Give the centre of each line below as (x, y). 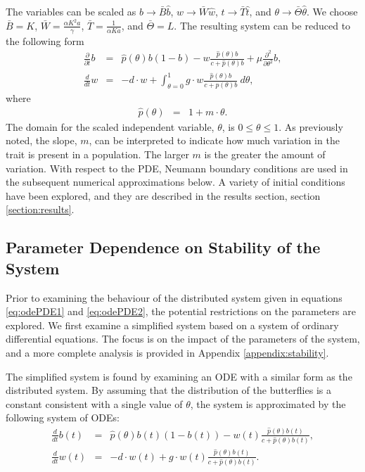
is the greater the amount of (265, 154)
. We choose (332, 11)
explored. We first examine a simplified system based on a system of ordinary (172, 325)
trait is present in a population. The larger (97, 154)
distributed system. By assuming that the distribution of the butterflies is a (168, 390)
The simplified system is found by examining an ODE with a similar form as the (179, 376)
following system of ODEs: (63, 417)
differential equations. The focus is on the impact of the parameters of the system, (183, 339)
